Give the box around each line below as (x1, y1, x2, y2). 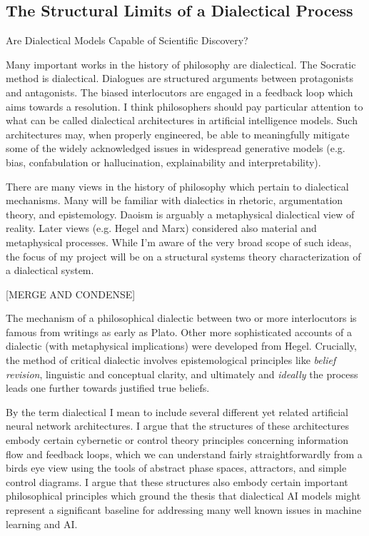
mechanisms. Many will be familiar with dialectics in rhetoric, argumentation (6, 193, 343, 208)
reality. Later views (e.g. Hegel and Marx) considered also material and (6, 221, 317, 236)
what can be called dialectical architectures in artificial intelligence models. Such (6, 113, 358, 128)
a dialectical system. (6, 263, 94, 278)
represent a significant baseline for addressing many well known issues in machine (6, 502, 362, 517)
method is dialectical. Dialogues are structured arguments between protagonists (6, 71, 353, 86)
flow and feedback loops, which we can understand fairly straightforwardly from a (6, 446, 363, 461)
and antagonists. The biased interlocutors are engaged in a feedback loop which (6, 84, 353, 99)
